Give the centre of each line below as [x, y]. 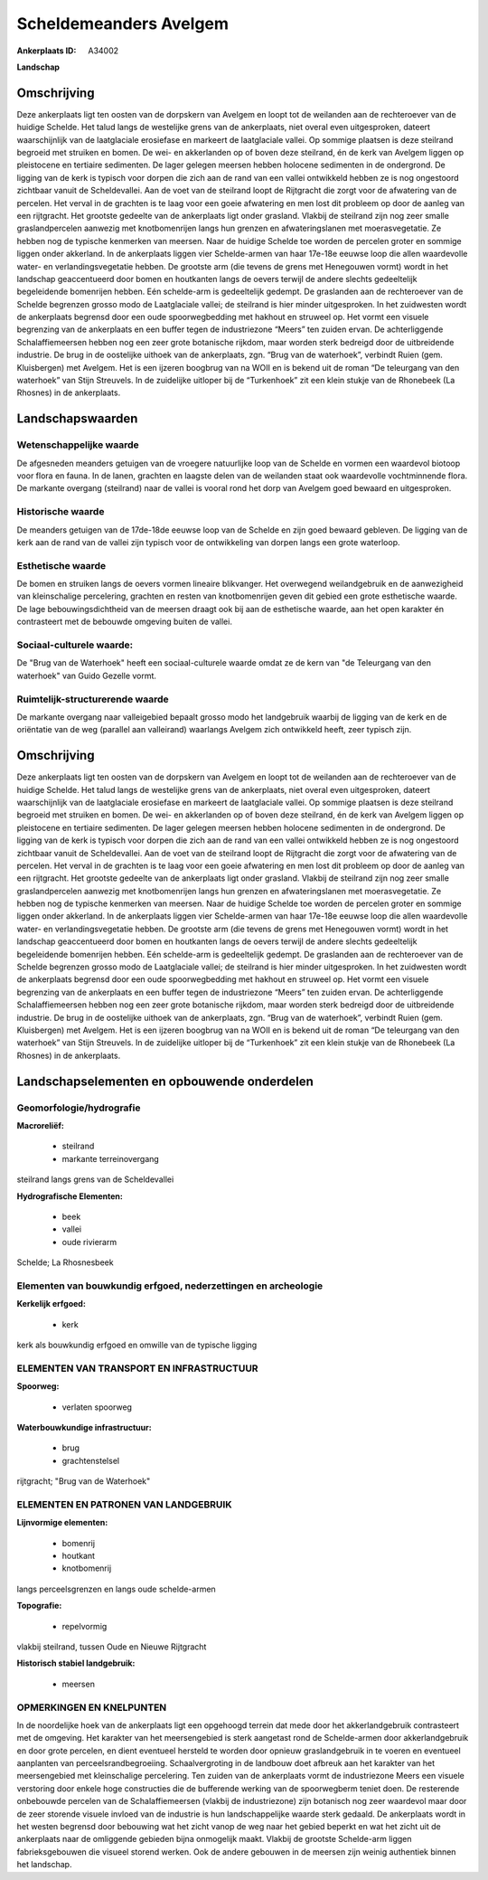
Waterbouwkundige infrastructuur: [84, 1427]
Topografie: [39, 1606]
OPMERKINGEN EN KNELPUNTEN [92, 1707]
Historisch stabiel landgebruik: [76, 1663]
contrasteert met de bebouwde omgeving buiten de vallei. [124, 622]
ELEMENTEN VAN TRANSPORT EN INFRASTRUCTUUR [137, 1368]
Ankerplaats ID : [47, 51]
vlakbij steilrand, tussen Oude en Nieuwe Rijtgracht [112, 1647]
